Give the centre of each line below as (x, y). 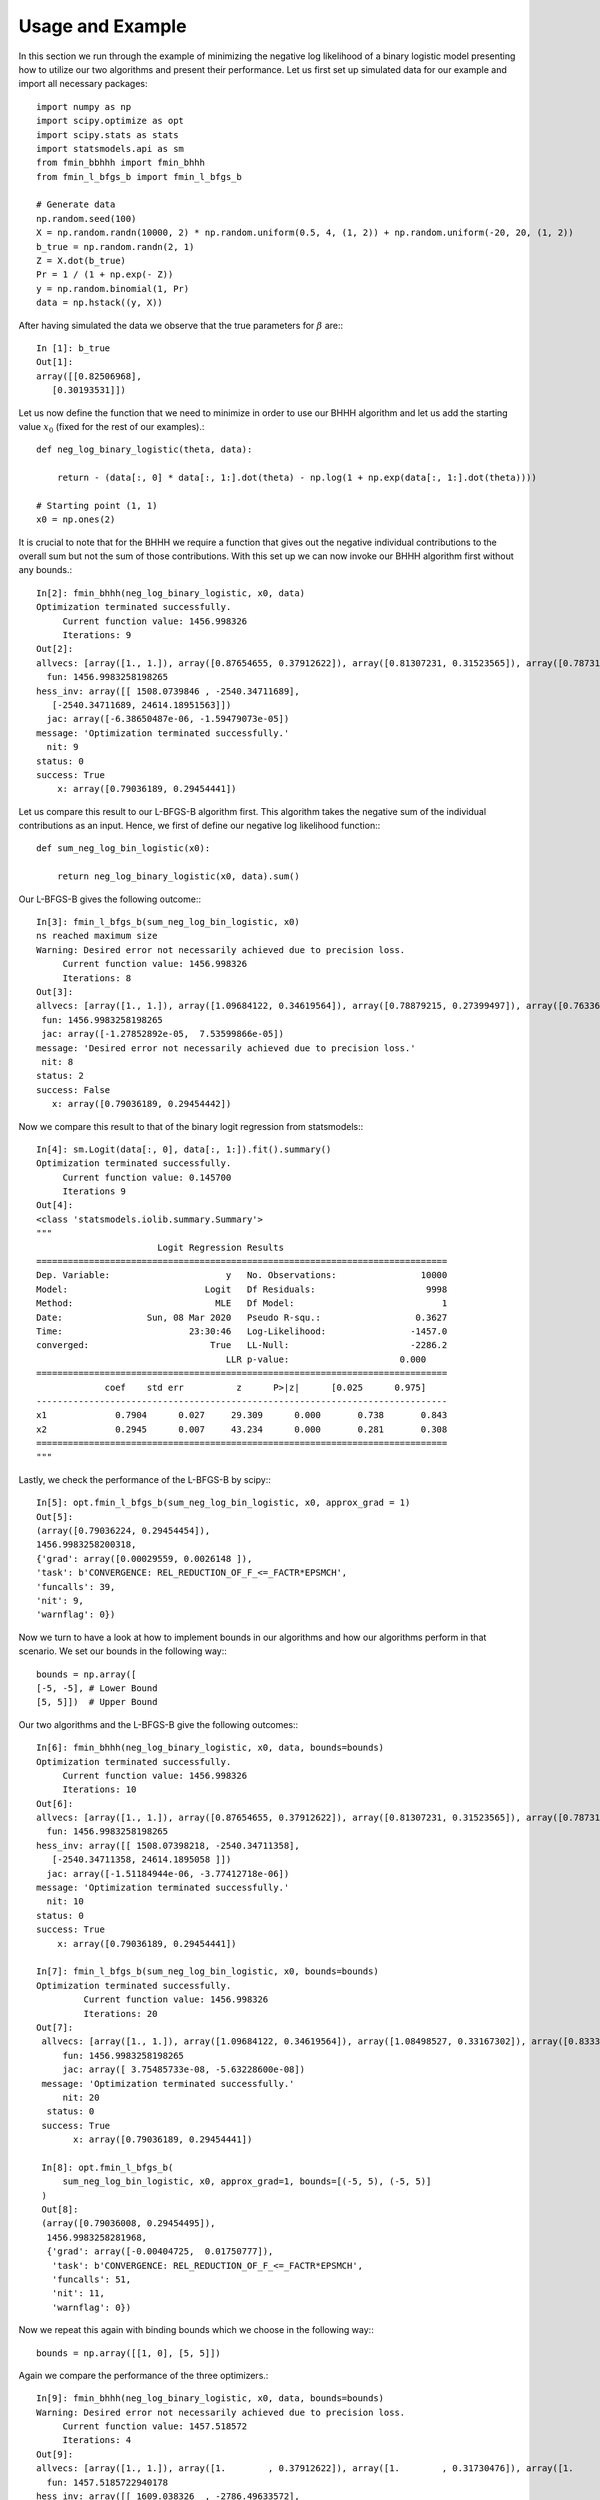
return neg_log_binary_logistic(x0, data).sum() (178, 876)
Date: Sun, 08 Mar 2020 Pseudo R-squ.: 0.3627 (242, 1317)
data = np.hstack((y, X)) (100, 303)
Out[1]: (55, 362)
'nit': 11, (78, 2293)
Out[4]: (55, 1205)
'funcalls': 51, (91, 2279)
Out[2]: (55, 649)
